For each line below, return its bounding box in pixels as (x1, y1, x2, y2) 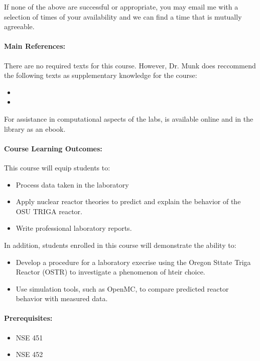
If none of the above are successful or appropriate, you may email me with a (4, 2, 238, 12)
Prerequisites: (4, 313, 53, 323)
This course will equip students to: (4, 162, 110, 172)
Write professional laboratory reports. (16, 223, 132, 233)
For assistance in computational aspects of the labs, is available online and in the (4, 113, 253, 124)
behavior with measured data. (16, 293, 108, 304)
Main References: (4, 41, 65, 51)
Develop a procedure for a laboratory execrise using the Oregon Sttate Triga (16, 256, 251, 267)
